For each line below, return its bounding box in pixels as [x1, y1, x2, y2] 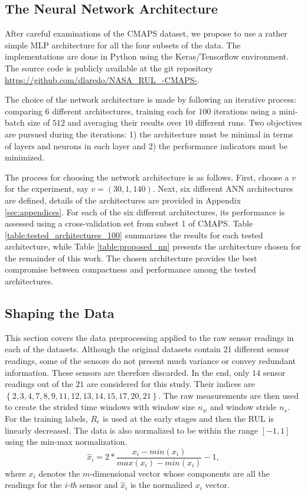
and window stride [210, 401, 277, 413]
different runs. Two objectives [195, 116, 302, 129]
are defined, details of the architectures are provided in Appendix [5, 194, 241, 206]
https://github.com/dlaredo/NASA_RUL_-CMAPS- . [5, 73, 200, 86]
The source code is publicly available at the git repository [5, 61, 213, 74]
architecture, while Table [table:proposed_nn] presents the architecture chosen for [5, 240, 301, 253]
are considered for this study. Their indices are [86, 378, 255, 390]
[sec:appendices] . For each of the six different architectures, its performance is [5, 205, 285, 218]
